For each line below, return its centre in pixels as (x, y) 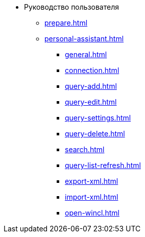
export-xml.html (92, 181)
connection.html (92, 70)
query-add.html (91, 86)
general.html (86, 54)
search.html (85, 149)
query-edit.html (91, 102)
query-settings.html (98, 118)
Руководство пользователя (71, 7)
